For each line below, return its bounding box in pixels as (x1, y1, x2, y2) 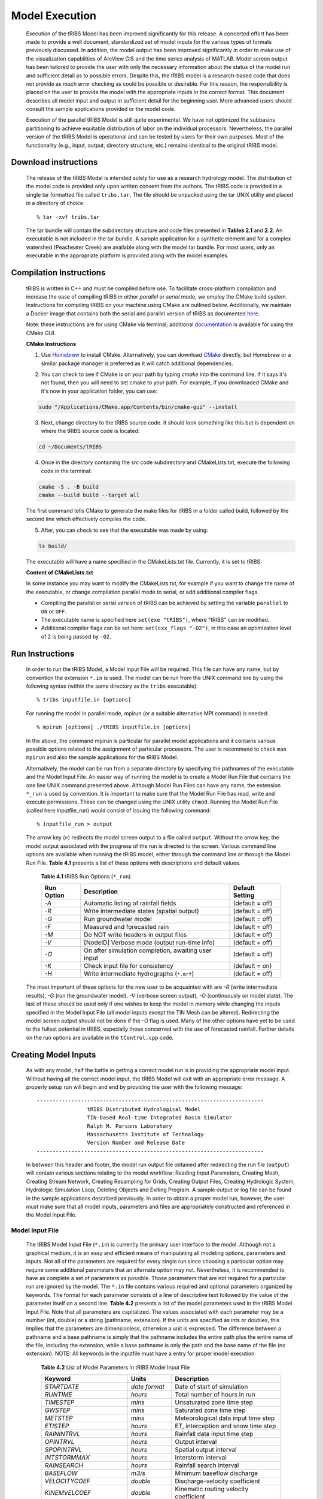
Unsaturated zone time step (175, 1398, 254, 1407)
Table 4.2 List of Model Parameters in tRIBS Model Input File (41, 1363, 190, 1371)
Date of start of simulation (175, 1383, 248, 1391)
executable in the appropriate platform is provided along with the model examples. (26, 252, 229, 259)
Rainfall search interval (175, 1461, 239, 1470)
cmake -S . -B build (38, 483, 99, 490)
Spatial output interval (175, 1446, 237, 1454)
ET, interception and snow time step (175, 1422, 276, 1430)
